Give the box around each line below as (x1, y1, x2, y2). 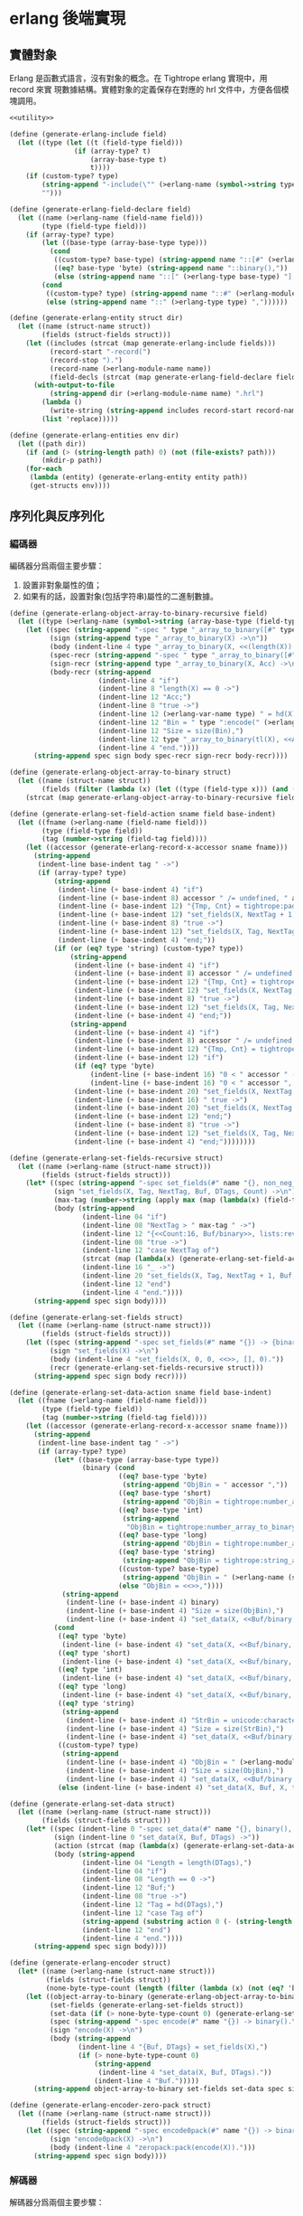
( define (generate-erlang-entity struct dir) (9, 314, 183, 323)
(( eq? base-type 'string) (118, 1548, 216, 1557)
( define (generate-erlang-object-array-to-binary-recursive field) (9, 608, 269, 618)
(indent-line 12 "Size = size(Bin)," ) (97, 726, 244, 735)
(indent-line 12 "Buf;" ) (81, 1883, 176, 1892)
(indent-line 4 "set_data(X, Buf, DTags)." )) (97, 2068, 272, 2077)
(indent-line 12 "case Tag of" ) (81, 1909, 204, 1918)
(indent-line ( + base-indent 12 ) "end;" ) (73, 1112, 232, 1121)
